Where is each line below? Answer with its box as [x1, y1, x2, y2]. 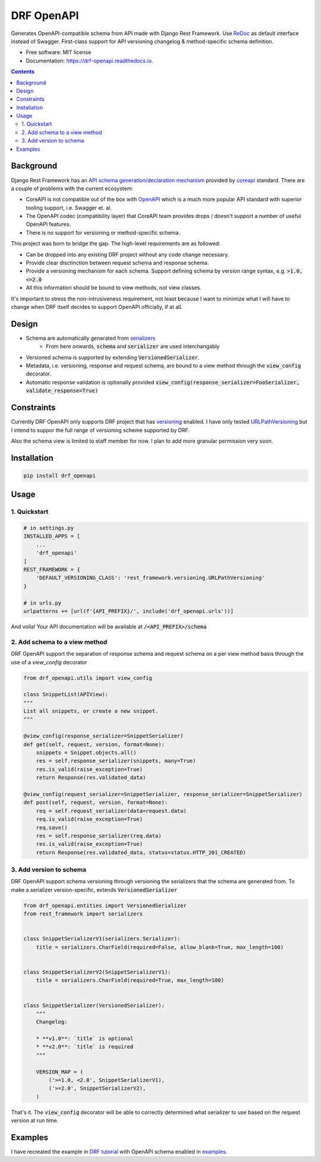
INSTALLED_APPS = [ [23, 533, 80, 540]
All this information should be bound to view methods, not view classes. [26, 284, 202, 291]
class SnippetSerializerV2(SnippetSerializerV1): [23, 968, 171, 975]
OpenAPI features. [26, 220, 71, 228]
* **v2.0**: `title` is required [36, 1043, 134, 1050]
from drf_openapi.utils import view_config [23, 674, 153, 681]
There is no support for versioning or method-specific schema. [26, 229, 181, 236]
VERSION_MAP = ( [36, 1068, 83, 1075]
